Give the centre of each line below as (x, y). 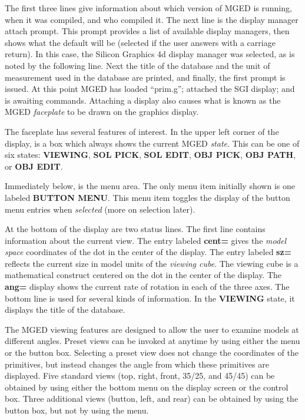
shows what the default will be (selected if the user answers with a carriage (140, 42)
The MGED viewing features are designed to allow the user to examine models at (152, 329)
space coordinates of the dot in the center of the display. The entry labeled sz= (148, 252)
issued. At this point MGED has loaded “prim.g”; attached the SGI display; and (150, 89)
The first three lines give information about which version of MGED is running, (148, 8)
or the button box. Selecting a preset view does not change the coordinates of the (152, 353)
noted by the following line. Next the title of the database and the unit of (137, 65)
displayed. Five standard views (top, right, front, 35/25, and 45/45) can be (140, 376)
